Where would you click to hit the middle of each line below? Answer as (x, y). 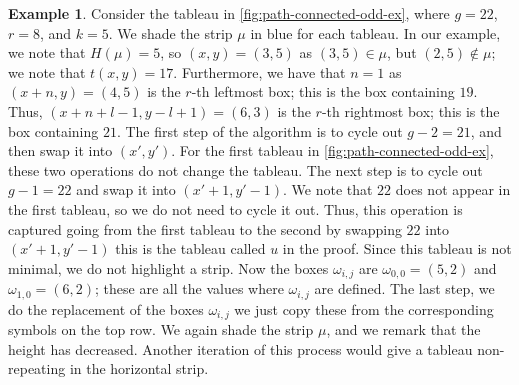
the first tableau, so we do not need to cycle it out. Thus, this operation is (235, 208)
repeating (37, 368)
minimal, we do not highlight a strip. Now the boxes (168, 267)
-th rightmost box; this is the (410, 110)
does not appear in (453, 189)
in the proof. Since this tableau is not (397, 248)
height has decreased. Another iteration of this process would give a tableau (240, 348)
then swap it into (60, 150)
